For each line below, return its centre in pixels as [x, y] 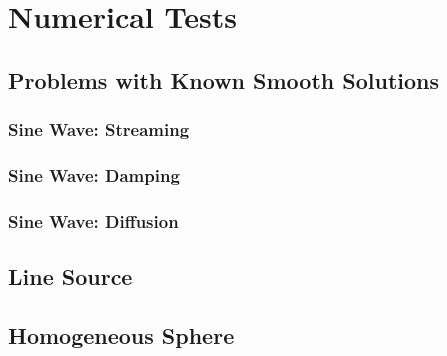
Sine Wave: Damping [94, 174]
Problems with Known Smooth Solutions [224, 79]
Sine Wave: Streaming [99, 129]
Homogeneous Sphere [121, 334]
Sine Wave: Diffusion [93, 220]
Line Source [70, 276]
